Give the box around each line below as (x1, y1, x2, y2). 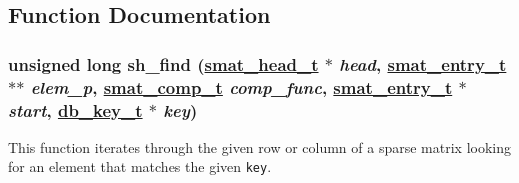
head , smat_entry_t (339, 51, 507, 76)
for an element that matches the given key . (8, 156, 272, 177)
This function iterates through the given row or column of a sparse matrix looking (8, 136, 512, 157)
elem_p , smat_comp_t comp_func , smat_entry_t (30, 74, 453, 99)
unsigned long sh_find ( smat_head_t (8, 51, 319, 76)
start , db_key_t (8, 97, 143, 122)
